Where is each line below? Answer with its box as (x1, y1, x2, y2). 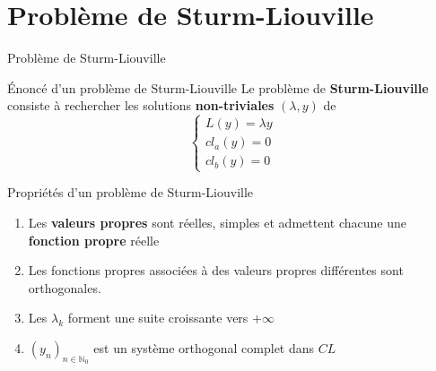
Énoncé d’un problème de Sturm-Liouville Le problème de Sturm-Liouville (7, 78, 429, 97)
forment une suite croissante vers (67, 308, 249, 327)
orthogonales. (28, 278, 101, 297)
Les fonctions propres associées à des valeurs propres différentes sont (28, 261, 404, 280)
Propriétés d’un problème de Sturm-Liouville (7, 183, 254, 202)
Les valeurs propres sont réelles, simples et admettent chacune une (28, 213, 406, 232)
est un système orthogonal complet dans (93, 339, 315, 358)
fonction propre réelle (28, 230, 160, 249)
